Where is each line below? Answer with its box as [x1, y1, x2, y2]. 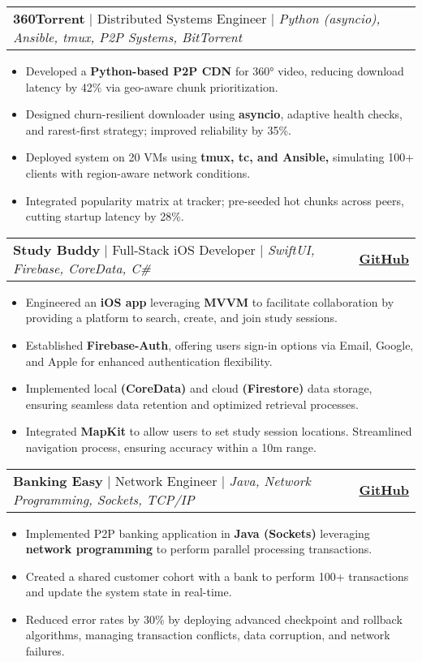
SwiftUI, [267, 239, 315, 259]
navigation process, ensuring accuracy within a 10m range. [25, 438, 316, 455]
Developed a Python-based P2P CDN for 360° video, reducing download [25, 62, 404, 79]
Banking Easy [13, 471, 103, 490]
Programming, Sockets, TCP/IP [13, 489, 195, 509]
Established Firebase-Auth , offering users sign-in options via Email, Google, [25, 336, 414, 353]
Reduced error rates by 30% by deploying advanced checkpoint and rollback [25, 610, 403, 627]
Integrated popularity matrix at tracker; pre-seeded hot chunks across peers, [25, 191, 404, 208]
